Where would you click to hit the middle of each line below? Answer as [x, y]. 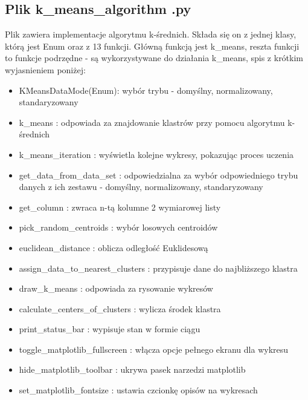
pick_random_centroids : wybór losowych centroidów [118, 227]
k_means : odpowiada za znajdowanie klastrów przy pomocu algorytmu [152, 122]
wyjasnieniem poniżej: [45, 69]
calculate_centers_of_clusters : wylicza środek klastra [120, 308]
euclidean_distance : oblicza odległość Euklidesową [114, 247]
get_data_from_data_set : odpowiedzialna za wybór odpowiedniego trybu [159, 175]
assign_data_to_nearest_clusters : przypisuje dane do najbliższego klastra [158, 268]
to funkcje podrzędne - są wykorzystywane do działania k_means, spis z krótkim [154, 58]
